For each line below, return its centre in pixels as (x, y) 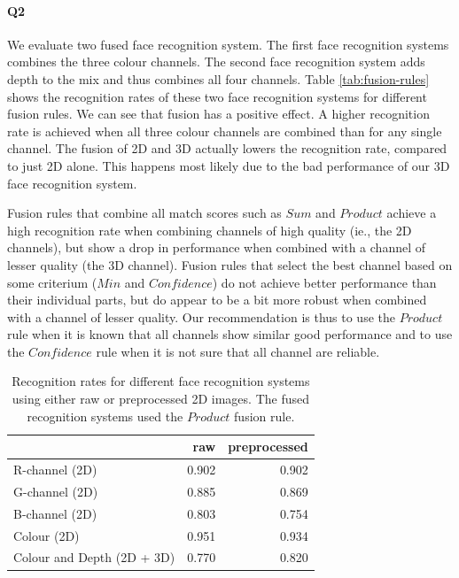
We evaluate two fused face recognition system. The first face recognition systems (228, 44)
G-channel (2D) (56, 491)
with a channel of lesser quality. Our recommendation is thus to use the (201, 316)
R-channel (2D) (55, 470)
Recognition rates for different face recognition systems (161, 381)
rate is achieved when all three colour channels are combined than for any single (225, 131)
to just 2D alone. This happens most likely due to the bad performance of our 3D (229, 165)
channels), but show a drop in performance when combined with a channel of (217, 247)
